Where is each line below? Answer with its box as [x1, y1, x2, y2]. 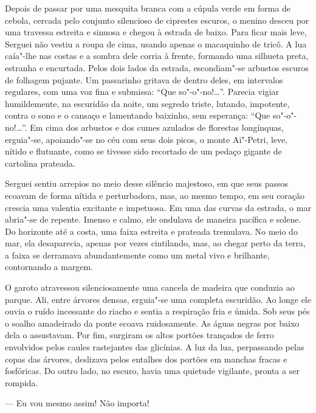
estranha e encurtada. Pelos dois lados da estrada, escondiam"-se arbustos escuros [5, 61, 309, 74]
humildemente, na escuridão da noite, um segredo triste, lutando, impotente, [5, 97, 290, 109]
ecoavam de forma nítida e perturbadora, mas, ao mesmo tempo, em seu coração [5, 189, 305, 201]
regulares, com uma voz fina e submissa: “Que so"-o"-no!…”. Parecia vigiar [5, 85, 280, 98]
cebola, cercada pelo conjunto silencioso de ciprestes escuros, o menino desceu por [5, 13, 309, 26]
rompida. [5, 376, 38, 389]
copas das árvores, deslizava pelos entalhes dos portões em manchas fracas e [5, 352, 287, 365]
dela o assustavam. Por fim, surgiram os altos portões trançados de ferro [5, 328, 274, 341]
